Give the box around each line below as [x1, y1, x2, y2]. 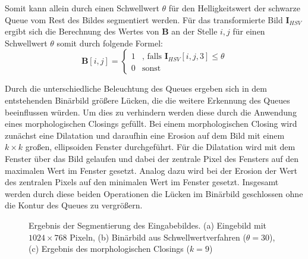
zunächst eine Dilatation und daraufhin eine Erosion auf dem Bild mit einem [5, 129, 285, 141]
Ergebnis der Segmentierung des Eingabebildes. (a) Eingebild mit [29, 219, 266, 231]
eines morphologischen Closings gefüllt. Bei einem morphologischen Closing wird [5, 117, 297, 130]
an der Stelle [171, 25, 218, 38]
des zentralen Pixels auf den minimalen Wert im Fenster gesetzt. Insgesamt [5, 176, 279, 188]
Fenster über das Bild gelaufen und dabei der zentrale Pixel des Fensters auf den [5, 152, 299, 164]
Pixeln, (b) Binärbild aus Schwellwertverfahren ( [70, 230, 246, 243]
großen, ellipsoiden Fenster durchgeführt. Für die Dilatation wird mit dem [25, 141, 296, 153]
